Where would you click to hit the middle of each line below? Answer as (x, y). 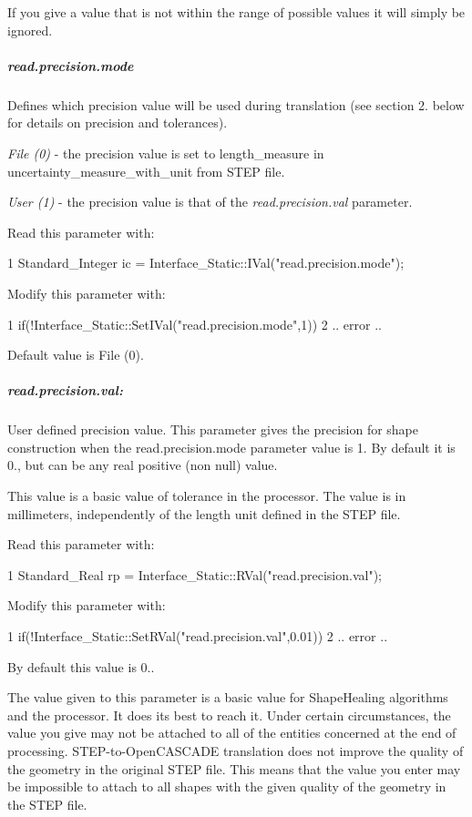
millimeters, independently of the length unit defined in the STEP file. (204, 513)
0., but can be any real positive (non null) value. (143, 465)
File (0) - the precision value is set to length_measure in (166, 153)
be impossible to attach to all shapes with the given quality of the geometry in (227, 786)
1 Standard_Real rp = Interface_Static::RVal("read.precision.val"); (195, 574)
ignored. (30, 30)
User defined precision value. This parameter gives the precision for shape (213, 429)
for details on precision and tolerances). (118, 123)
